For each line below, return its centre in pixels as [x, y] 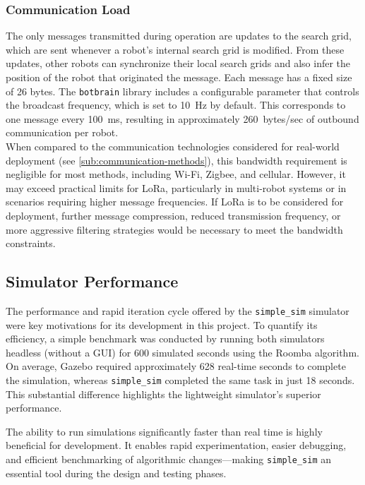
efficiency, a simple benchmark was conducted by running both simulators [165, 339]
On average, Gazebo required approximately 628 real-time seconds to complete [176, 366]
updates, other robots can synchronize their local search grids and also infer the [178, 63]
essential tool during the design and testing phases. [116, 473]
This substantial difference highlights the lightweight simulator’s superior [163, 394]
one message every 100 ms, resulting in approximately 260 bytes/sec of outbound [182, 118]
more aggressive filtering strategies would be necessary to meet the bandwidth [174, 229]
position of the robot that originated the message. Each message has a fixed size [179, 77]
